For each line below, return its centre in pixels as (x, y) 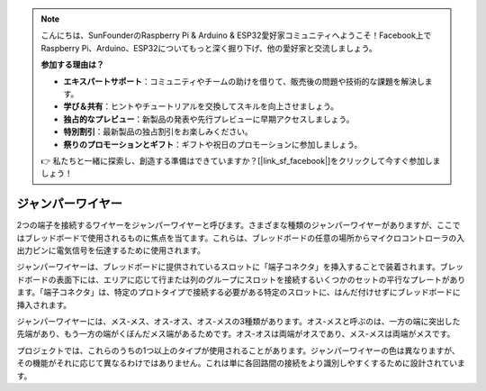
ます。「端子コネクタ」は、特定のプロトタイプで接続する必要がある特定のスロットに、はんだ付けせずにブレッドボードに (238, 292)
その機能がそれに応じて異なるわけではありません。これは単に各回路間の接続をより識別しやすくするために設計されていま (241, 363)
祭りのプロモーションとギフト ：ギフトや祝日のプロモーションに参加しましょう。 (213, 144)
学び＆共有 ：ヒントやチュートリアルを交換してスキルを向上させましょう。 (201, 106)
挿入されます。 (44, 305)
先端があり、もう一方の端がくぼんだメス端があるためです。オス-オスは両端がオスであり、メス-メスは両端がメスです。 (236, 334)
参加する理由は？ (72, 65)
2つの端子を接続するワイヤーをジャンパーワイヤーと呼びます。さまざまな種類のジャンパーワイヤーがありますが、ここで (238, 225)
